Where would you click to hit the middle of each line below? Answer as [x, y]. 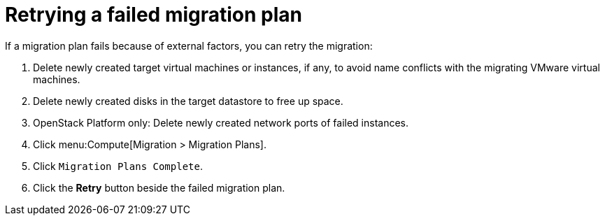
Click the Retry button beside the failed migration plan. [159, 187]
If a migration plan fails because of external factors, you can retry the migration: [189, 45]
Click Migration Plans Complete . [118, 166]
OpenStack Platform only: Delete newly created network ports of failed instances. [221, 122]
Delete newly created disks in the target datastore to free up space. [188, 101]
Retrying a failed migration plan [154, 15]
